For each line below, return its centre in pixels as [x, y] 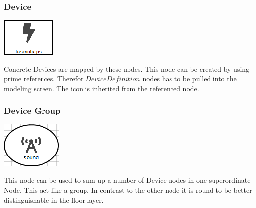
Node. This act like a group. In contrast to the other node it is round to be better [128, 190]
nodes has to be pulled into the [190, 78]
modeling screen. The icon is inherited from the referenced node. [102, 88]
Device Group [32, 110]
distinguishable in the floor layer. [54, 199]
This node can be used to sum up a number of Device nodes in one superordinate [127, 180]
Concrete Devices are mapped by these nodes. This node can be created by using [127, 69]
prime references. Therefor [44, 78]
